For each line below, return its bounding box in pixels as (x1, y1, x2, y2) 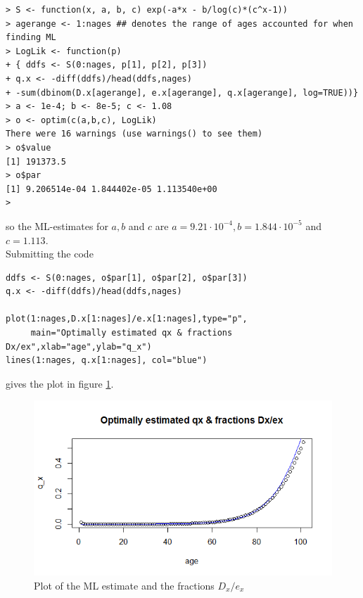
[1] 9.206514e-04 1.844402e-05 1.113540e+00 (6, 184, 217, 194)
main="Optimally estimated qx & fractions (30, 328, 233, 338)
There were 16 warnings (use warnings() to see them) (6, 129, 263, 139)
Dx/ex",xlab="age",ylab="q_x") (6, 341, 152, 352)
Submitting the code (6, 246, 94, 261)
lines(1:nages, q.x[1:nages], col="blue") (6, 355, 208, 366)
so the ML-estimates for (6, 218, 108, 233)
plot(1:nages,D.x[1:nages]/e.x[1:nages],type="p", (6, 314, 248, 324)
